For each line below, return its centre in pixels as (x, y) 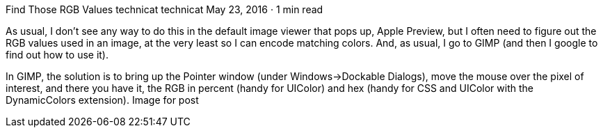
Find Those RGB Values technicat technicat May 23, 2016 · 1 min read (164, 9)
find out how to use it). (57, 55)
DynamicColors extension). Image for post (102, 100)
